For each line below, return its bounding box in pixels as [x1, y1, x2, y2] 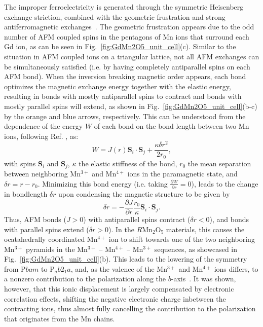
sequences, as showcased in [154, 243, 238, 254]
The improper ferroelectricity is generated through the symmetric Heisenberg [4, 2, 244, 12]
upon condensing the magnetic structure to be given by [58, 189, 230, 199]
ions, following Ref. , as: [4, 130, 79, 141]
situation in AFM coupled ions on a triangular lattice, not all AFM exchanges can [4, 51, 259, 61]
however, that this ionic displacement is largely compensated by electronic [4, 283, 234, 294]
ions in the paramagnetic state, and [127, 168, 238, 179]
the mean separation [187, 158, 251, 168]
